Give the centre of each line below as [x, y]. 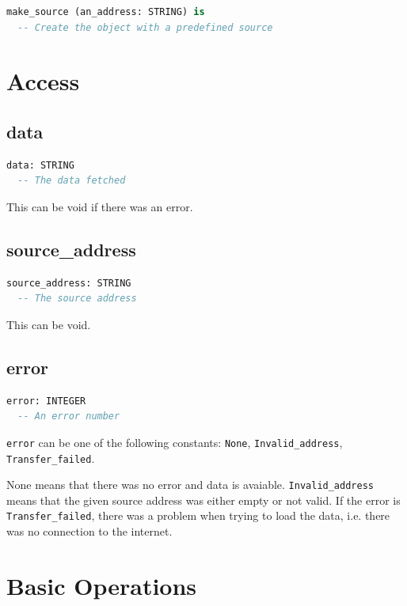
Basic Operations [102, 585]
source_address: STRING [69, 283]
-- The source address [77, 299]
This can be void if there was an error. [100, 206]
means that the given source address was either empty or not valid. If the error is [203, 500]
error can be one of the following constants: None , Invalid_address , [175, 442]
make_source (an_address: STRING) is [106, 12]
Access [43, 81]
